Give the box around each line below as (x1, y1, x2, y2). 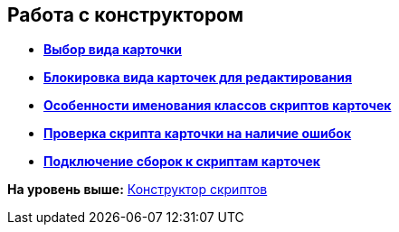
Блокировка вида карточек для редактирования (43, 70, 352, 86)
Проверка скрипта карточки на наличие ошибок (43, 125, 352, 142)
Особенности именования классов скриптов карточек (43, 97, 392, 114)
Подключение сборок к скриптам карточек (43, 153, 320, 170)
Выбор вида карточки (43, 42, 182, 58)
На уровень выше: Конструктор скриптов (7, 181, 268, 198)
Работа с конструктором (7, 4, 244, 26)
